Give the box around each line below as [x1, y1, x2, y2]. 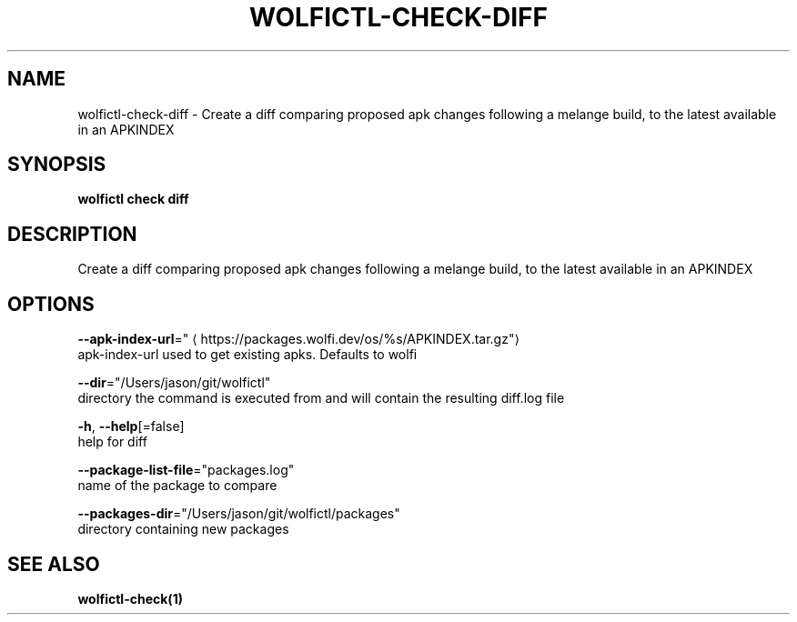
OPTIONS [7, 292, 95, 316]
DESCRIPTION [7, 222, 137, 246]
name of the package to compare [77, 477, 277, 494]
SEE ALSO [7, 552, 100, 576]
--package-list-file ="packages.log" [77, 462, 295, 478]
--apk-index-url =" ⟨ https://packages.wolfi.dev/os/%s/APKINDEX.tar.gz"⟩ [77, 331, 520, 347]
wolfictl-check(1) [77, 590, 183, 607]
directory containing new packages [77, 521, 289, 537]
